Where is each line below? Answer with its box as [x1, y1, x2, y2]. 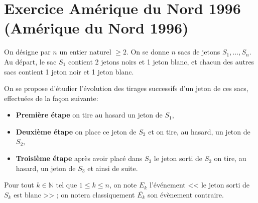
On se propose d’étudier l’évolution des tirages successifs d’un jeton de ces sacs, [4, 83, 248, 93]
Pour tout [4, 179, 34, 190]
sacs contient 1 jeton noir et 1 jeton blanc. [4, 66, 134, 76]
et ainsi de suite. [87, 162, 138, 173]
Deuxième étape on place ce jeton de [16, 126, 137, 136]
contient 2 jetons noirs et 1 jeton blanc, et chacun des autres [68, 56, 254, 66]
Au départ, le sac [4, 56, 57, 66]
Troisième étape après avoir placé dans [16, 153, 143, 163]
